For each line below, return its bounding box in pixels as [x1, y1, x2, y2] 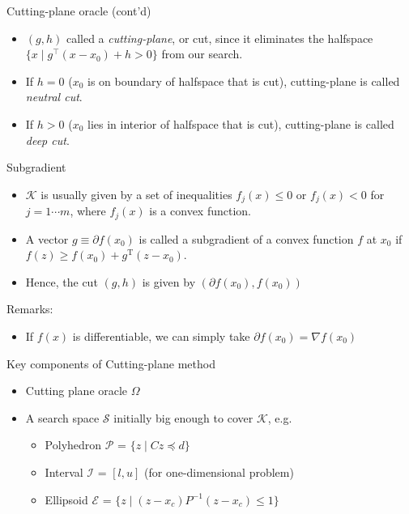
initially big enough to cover [113, 409, 253, 426]
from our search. [161, 45, 243, 62]
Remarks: [6, 300, 53, 317]
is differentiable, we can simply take [72, 328, 250, 345]
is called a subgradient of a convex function [138, 230, 354, 247]
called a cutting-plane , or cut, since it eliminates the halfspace [66, 29, 373, 46]
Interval [45, 464, 83, 480]
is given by [142, 273, 196, 290]
